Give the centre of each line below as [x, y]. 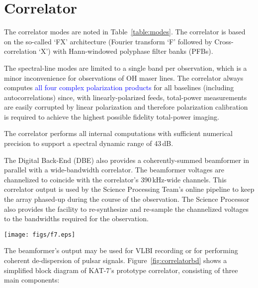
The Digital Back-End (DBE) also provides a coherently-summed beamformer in [127, 160]
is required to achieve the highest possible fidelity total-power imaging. [112, 116]
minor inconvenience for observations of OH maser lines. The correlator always [124, 77]
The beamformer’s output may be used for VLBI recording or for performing [121, 250]
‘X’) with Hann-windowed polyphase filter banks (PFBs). [126, 51]
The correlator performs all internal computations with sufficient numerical [118, 133]
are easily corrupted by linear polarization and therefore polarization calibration [126, 107]
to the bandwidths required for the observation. [76, 218]
